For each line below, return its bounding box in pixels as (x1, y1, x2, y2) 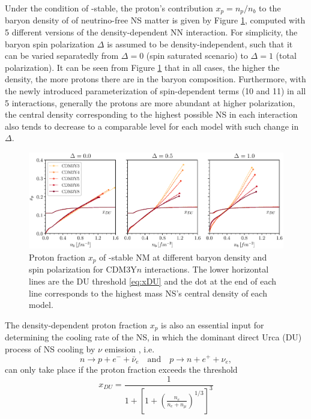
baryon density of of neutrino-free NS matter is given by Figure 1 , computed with (5, 14, 306, 26)
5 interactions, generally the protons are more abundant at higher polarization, (5, 96, 295, 109)
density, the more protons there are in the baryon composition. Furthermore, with (5, 73, 306, 85)
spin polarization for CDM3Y (29, 263, 137, 276)
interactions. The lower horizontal (144, 263, 269, 276)
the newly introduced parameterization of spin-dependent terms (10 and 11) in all (5, 85, 306, 97)
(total (276, 49, 297, 62)
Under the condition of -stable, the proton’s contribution (5, 2, 213, 14)
